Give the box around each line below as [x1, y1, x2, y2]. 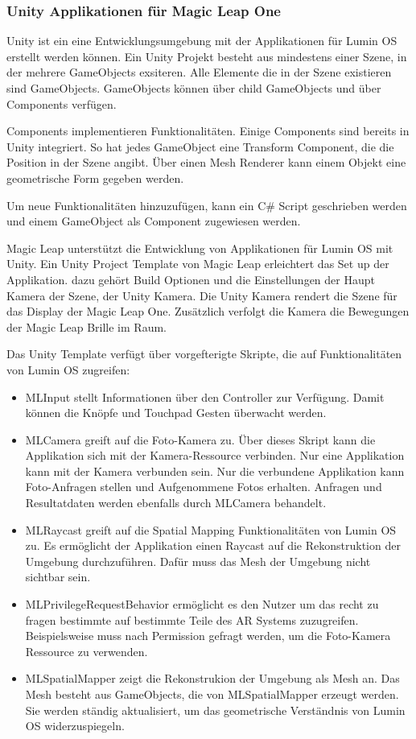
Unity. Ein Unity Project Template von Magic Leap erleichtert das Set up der [6, 255, 389, 272]
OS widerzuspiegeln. [25, 717, 125, 734]
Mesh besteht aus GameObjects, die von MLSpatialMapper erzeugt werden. [25, 686, 399, 702]
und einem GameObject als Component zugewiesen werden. [6, 213, 301, 229]
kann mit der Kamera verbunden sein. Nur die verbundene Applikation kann [25, 462, 405, 479]
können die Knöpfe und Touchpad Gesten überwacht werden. [25, 404, 327, 421]
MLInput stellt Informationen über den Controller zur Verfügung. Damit [25, 388, 385, 405]
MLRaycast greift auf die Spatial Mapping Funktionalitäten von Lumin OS [25, 521, 397, 538]
